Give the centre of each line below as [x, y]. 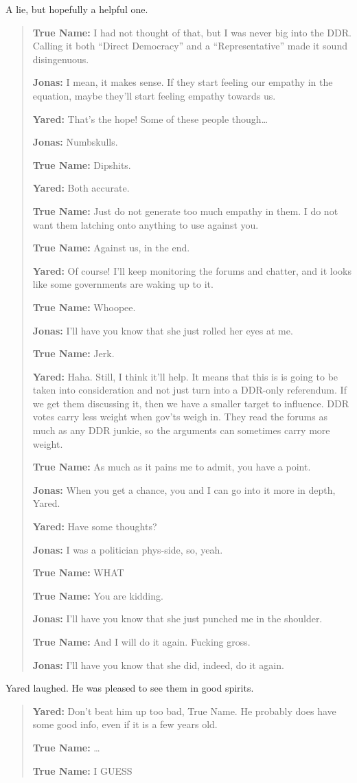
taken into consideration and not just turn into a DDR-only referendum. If [189, 390]
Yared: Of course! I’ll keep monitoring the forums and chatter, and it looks [192, 270]
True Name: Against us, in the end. [111, 248]
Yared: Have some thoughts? [95, 526]
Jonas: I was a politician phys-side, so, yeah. [128, 549]
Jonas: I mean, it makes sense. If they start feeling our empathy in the [183, 82]
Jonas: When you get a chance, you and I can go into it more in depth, [184, 489]
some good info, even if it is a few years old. [125, 724]
